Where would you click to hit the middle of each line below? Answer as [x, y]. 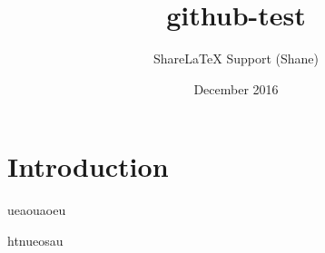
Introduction [88, 166]
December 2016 [236, 88]
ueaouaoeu [37, 210]
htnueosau [35, 240]
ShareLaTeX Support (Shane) [236, 58]
